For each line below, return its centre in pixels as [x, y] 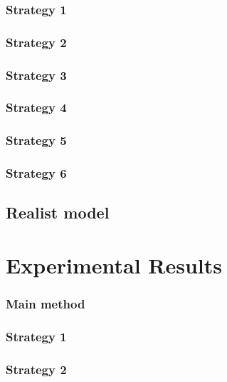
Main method [46, 304]
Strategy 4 [36, 107]
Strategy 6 [36, 173]
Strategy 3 [36, 75]
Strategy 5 [36, 140]
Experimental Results [114, 265]
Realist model [58, 212]
